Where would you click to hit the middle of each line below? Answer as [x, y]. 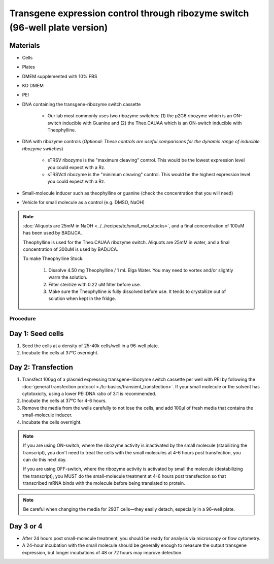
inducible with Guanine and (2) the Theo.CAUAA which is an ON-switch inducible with [152, 123]
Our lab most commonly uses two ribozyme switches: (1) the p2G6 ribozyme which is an [140, 116]
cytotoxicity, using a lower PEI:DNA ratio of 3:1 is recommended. [89, 393]
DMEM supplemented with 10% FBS [60, 76]
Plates [29, 67]
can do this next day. [45, 460]
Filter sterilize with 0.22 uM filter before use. [95, 284]
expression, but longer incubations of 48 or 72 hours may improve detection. [102, 552]
